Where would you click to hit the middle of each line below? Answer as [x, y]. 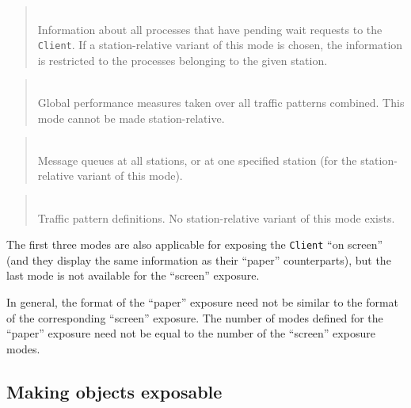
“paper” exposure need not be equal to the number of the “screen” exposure [191, 333]
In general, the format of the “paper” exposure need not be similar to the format [203, 302]
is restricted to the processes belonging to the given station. [183, 60]
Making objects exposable [114, 391]
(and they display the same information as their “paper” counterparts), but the [199, 259]
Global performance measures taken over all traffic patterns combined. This [221, 103]
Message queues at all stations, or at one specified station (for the [197, 160]
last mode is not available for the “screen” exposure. [133, 275]
